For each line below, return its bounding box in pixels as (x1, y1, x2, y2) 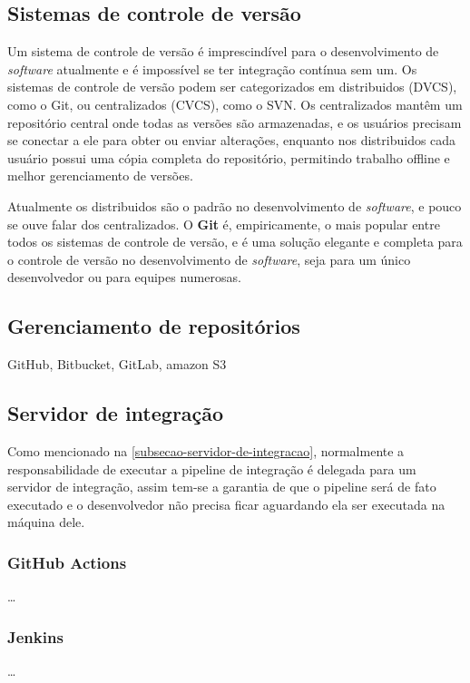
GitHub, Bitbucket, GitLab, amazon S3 (7, 355, 227, 374)
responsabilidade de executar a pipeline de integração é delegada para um (7, 459, 416, 478)
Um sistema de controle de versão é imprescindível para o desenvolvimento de (7, 42, 439, 61)
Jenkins (7, 625, 64, 648)
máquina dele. (7, 512, 85, 532)
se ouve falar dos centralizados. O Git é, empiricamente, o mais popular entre (7, 214, 440, 233)
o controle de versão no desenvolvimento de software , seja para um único (7, 249, 411, 268)
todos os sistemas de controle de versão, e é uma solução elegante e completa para (7, 232, 463, 251)
